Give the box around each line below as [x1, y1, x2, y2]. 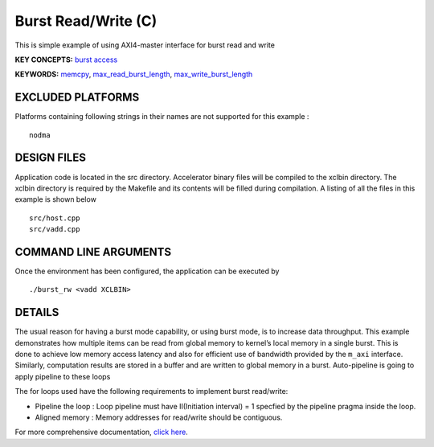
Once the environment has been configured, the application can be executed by [14, 266, 280, 276]
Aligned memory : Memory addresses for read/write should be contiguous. [35, 412, 283, 422]
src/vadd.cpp [29, 225, 80, 234]
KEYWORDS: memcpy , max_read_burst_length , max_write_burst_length [14, 69, 253, 80]
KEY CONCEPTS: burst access [14, 55, 118, 64]
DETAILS [14, 306, 59, 319]
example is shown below [14, 195, 96, 204]
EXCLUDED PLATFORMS [14, 91, 140, 105]
